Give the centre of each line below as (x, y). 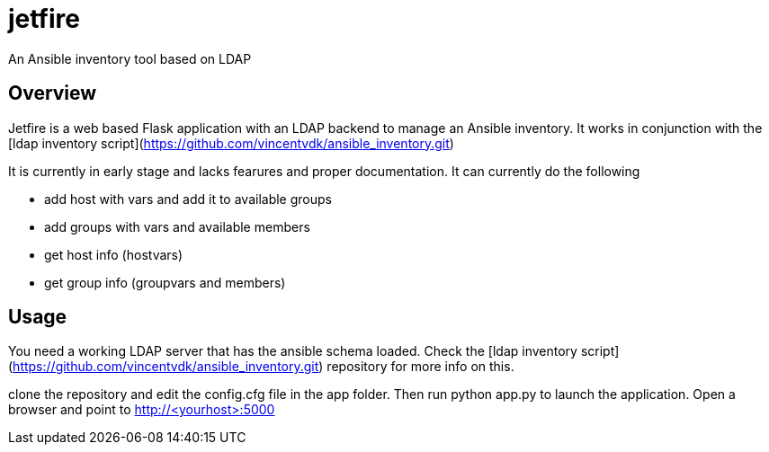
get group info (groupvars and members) (165, 282)
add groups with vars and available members (177, 226)
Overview (53, 93)
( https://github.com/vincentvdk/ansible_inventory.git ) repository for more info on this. (261, 367)
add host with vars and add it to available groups (188, 199)
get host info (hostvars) (114, 254)
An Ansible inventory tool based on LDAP (130, 58)
